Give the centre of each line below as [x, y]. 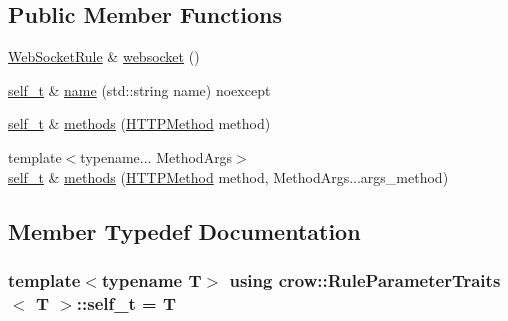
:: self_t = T [126, 302]
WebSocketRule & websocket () [104, 56]
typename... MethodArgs [156, 156]
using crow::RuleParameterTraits [365, 279]
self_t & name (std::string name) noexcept [139, 89]
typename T [151, 279]
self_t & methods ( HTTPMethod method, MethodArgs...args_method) [228, 176]
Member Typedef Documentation [184, 230]
